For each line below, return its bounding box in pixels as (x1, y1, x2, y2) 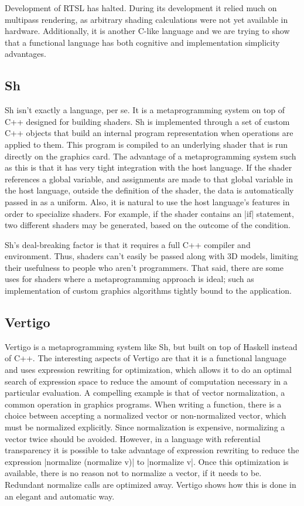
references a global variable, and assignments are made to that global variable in (5, 172, 293, 185)
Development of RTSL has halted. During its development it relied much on (5, 2, 277, 13)
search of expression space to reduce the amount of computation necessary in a (5, 375, 288, 387)
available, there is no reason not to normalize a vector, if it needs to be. (5, 467, 262, 479)
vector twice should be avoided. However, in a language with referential (5, 432, 261, 444)
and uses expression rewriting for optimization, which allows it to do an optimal (5, 364, 292, 376)
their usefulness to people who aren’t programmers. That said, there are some (5, 261, 283, 273)
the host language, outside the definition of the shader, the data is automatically (5, 184, 294, 196)
